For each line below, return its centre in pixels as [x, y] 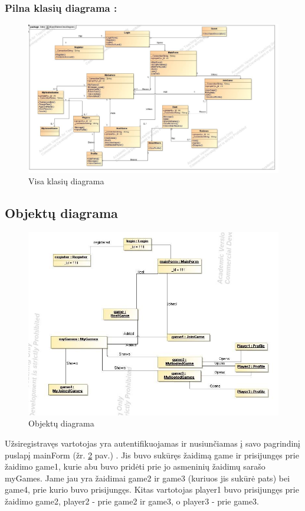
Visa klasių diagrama [66, 181]
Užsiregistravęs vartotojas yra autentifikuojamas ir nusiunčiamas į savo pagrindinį [152, 443]
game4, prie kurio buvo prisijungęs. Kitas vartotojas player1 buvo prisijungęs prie [152, 489]
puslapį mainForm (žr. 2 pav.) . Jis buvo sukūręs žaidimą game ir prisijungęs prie [152, 455]
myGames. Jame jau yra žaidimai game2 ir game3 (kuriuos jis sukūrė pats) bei [147, 478]
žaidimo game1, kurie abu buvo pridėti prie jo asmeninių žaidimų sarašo [135, 466]
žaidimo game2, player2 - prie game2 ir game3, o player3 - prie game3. [132, 501]
